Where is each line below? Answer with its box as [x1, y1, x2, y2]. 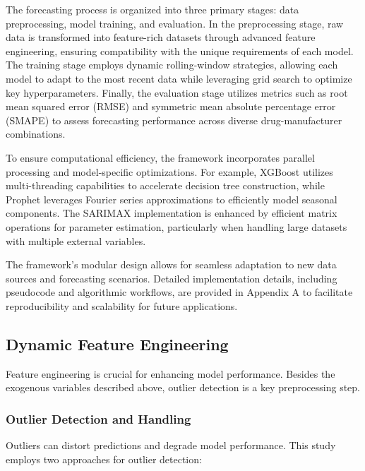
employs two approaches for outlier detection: [6, 451, 202, 466]
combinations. [6, 126, 66, 141]
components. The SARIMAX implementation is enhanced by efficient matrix [6, 205, 337, 220]
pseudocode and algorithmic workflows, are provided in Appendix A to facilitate [6, 285, 353, 299]
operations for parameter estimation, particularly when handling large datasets [6, 219, 347, 234]
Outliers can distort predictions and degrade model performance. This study [6, 438, 336, 453]
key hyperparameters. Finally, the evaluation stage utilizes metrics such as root [6, 85, 348, 100]
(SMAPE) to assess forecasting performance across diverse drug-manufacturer [6, 112, 342, 127]
